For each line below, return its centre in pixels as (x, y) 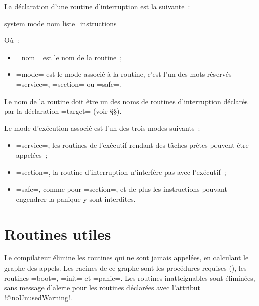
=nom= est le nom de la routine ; (69, 57)
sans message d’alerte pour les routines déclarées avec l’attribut (102, 288)
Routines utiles (58, 233)
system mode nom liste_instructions (60, 23)
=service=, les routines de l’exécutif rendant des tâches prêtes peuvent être (132, 145)
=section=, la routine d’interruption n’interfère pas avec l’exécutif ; (121, 172)
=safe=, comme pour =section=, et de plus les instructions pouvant (121, 189)
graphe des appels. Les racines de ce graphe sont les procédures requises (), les (125, 268)
